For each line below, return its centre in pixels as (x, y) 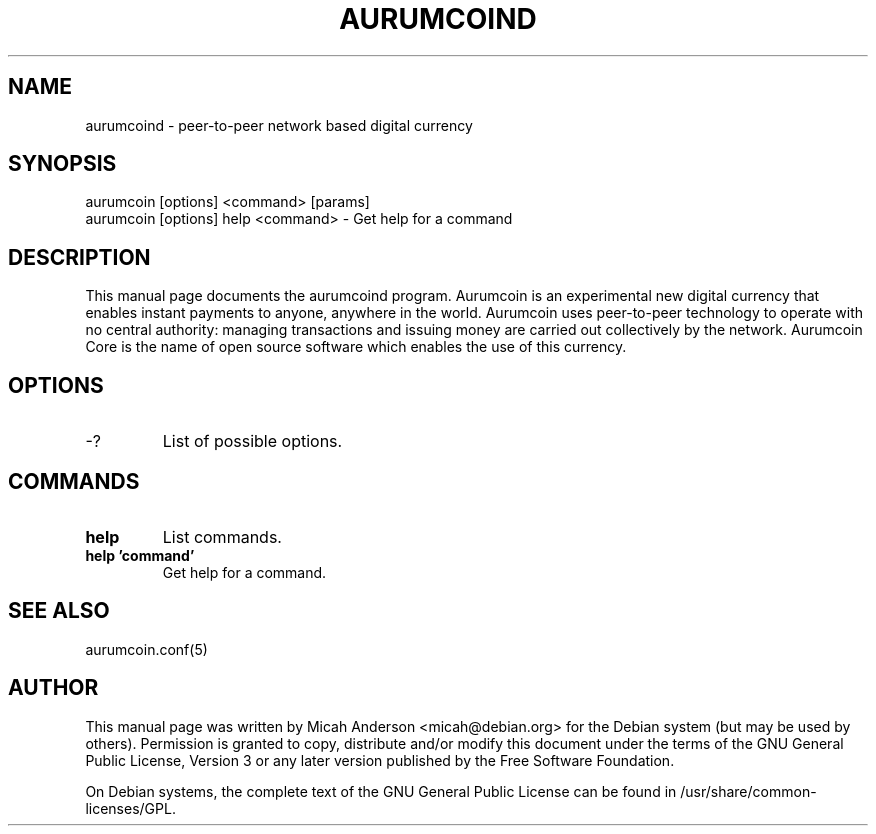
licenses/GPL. (130, 808)
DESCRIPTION (79, 257)
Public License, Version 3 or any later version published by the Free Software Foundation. (380, 760)
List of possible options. (252, 441)
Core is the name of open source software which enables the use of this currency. (356, 347)
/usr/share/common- (748, 791)
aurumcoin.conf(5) (146, 649)
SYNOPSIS (62, 164)
